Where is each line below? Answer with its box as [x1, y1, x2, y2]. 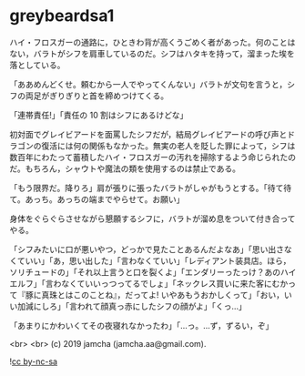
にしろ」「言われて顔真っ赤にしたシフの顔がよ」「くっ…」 [33, 300, 248, 311]
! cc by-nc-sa [9, 356, 57, 367]
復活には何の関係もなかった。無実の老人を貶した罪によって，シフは [40, 140, 296, 151]
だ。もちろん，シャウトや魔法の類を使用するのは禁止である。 [9, 163, 241, 174]
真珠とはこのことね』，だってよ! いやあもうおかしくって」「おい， [40, 289, 285, 300]
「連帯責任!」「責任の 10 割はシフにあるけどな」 [9, 109, 188, 120]
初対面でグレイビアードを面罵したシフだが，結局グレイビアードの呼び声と [9, 128, 288, 139]
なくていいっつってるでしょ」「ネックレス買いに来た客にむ [60, 278, 280, 289]
